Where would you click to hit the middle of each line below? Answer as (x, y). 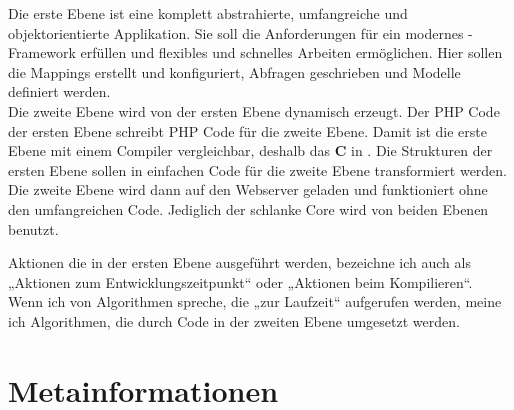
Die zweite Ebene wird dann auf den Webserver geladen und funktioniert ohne (248, 189)
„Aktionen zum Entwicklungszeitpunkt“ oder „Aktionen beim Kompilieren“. (240, 281)
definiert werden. (59, 91)
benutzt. (33, 228)
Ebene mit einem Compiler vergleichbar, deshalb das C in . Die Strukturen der (250, 150)
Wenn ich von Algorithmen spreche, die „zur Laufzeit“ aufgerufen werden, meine (255, 301)
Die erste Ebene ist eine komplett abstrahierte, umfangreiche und (208, 13)
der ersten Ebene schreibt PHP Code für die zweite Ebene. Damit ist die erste (247, 130)
